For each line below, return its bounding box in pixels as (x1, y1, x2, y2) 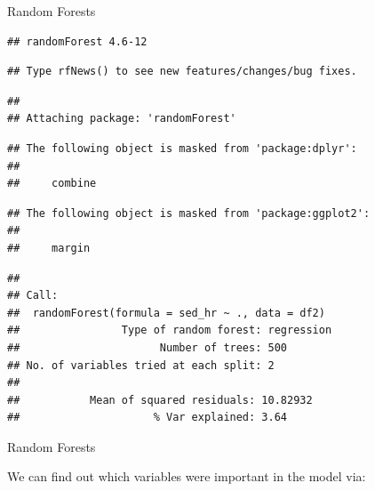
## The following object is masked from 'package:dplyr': (7, 141, 357, 155)
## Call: (7, 289, 59, 302)
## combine (7, 177, 97, 190)
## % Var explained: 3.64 (7, 411, 287, 424)
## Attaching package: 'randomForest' (7, 112, 236, 125)
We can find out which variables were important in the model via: (7, 467, 366, 486)
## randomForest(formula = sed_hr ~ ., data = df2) (7, 306, 325, 319)
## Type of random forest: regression (7, 324, 332, 337)
